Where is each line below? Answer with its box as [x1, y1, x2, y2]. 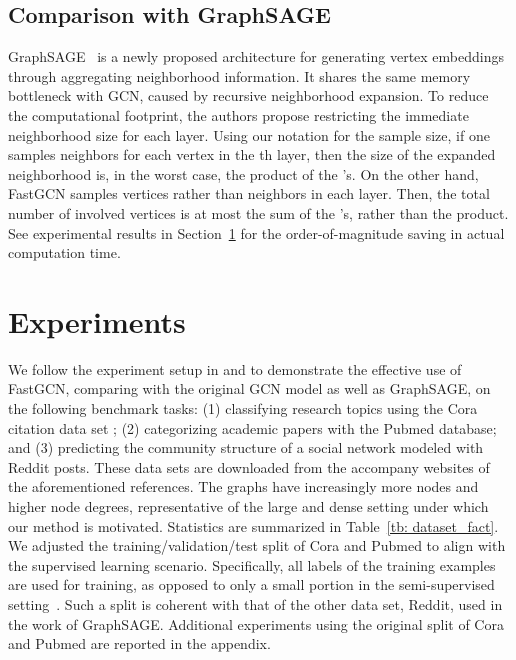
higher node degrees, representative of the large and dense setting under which [8, 496, 489, 517]
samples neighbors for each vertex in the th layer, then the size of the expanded [8, 144, 496, 165]
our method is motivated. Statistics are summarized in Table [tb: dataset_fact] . [8, 515, 499, 536]
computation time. [8, 242, 121, 263]
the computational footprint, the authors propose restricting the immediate [8, 104, 469, 125]
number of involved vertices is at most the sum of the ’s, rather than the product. [8, 202, 509, 223]
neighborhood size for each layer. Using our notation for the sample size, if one [8, 124, 490, 145]
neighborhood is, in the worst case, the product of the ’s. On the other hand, [8, 163, 479, 184]
